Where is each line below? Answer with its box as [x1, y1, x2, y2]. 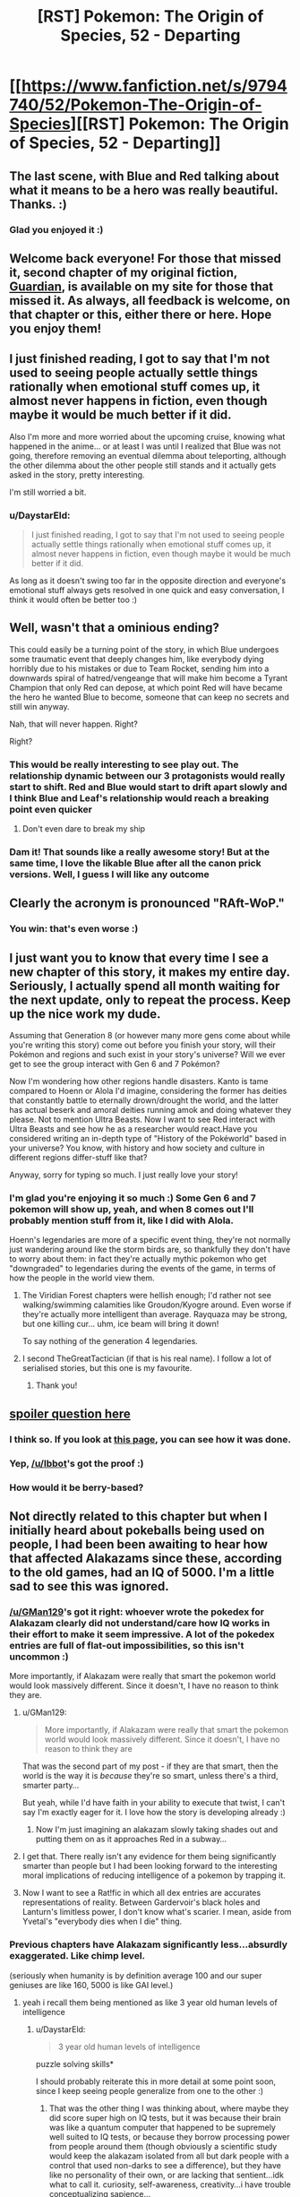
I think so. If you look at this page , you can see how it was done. [9, 1433, 291, 1445]
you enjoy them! [9, 321, 102, 336]
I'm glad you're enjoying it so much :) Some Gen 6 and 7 [9, 1192, 257, 1204]
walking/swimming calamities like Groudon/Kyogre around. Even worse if [21, 1299, 292, 1310]
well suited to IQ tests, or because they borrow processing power [48, 2131, 290, 2142]
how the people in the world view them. [9, 1272, 155, 1283]
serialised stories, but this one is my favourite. [21, 1363, 193, 1374]
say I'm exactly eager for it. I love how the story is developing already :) [21, 1807, 287, 1818]
